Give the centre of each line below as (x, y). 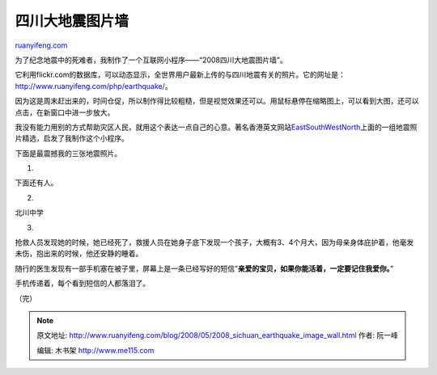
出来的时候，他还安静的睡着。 (93, 254)
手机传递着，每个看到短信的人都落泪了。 (82, 284)
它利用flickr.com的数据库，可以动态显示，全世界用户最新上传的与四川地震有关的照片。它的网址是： (180, 75)
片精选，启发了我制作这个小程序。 (72, 138)
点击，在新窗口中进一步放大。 (65, 112)
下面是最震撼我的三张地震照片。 (68, 153)
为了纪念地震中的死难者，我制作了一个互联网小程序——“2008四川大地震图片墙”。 (151, 60)
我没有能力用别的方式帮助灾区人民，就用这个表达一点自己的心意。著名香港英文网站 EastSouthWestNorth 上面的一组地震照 (216, 127)
